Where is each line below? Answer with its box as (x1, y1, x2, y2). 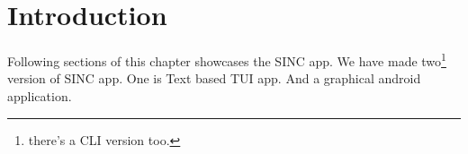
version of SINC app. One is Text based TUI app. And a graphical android (7, 69, 421, 88)
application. (7, 86, 72, 105)
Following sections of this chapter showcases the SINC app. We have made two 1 (7, 49, 446, 70)
